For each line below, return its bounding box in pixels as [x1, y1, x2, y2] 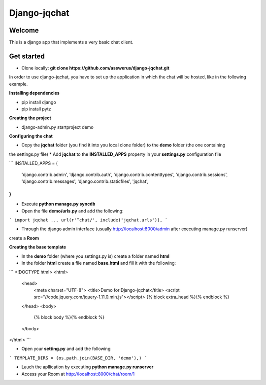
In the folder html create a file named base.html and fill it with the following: [21, 260, 176, 266]
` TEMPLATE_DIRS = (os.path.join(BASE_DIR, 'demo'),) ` [9, 355, 147, 361]
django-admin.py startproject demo [21, 124, 94, 130]
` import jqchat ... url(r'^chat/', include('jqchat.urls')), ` [9, 217, 168, 223]
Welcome [9, 26, 39, 35]
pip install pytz [21, 106, 51, 112]
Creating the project [9, 115, 51, 121]
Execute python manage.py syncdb [21, 201, 96, 207]
